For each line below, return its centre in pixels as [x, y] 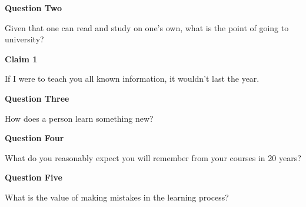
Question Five [34, 177]
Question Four [34, 138]
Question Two [33, 8]
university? [24, 39]
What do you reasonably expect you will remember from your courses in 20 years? [153, 157]
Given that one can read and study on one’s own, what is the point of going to [147, 27]
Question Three [37, 98]
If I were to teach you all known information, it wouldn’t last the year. [132, 79]
